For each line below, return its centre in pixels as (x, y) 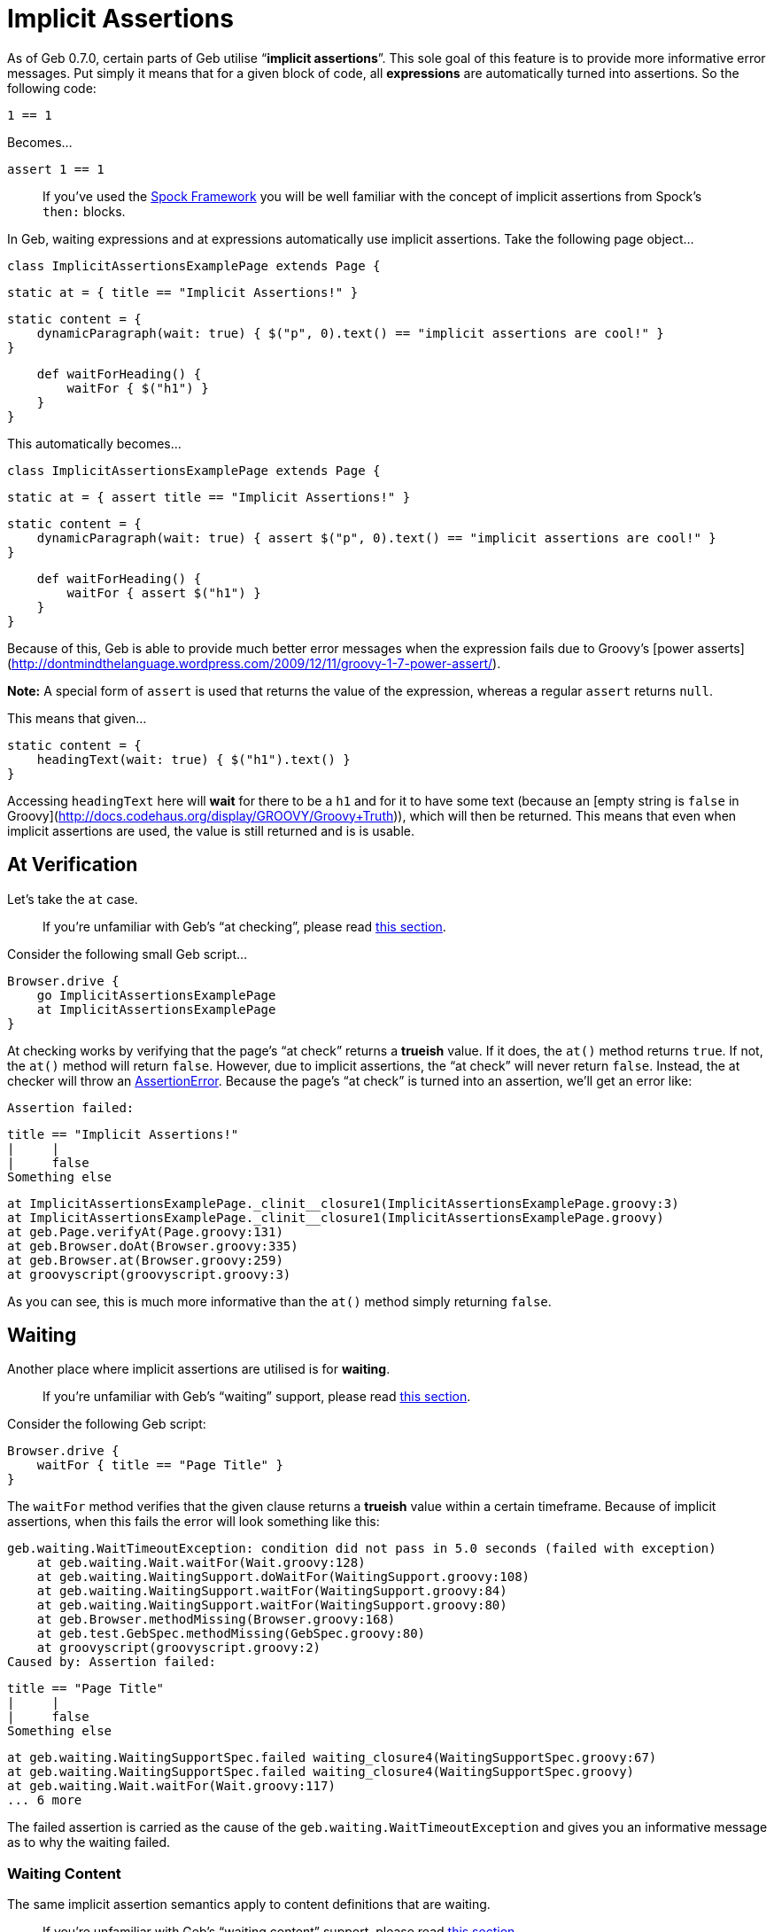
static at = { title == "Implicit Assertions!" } (183, 292)
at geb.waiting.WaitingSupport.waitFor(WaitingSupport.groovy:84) (272, 1591)
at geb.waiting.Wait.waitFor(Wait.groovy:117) (171, 1786)
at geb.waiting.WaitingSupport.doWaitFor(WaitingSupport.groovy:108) (283, 1577)
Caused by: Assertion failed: (112, 1662)
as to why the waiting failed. (89, 1842)
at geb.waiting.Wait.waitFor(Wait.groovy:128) (201, 1563)
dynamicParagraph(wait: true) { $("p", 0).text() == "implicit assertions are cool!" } (350, 333)
